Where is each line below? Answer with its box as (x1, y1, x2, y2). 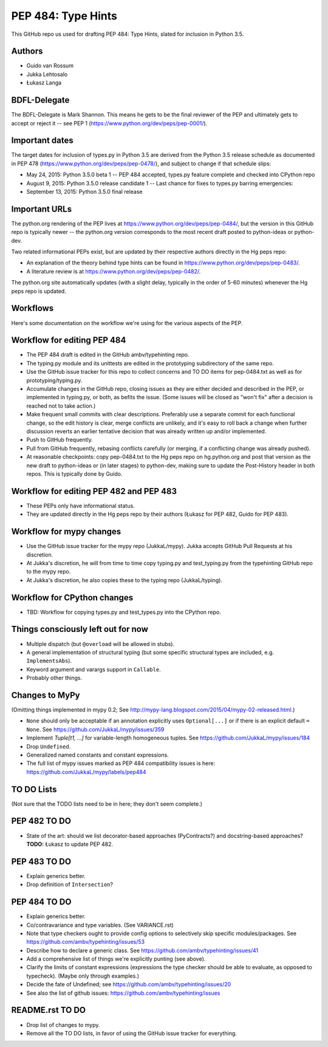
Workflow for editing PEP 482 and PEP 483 (11, 486, 177, 496)
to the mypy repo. (26, 568, 71, 575)
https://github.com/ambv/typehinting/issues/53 (26, 938, 145, 946)
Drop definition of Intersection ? (26, 881, 114, 888)
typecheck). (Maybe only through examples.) (26, 972, 140, 980)
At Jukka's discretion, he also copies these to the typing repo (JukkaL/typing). (26, 576, 223, 583)
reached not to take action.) (26, 402, 96, 410)
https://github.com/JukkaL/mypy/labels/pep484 (26, 768, 146, 775)
